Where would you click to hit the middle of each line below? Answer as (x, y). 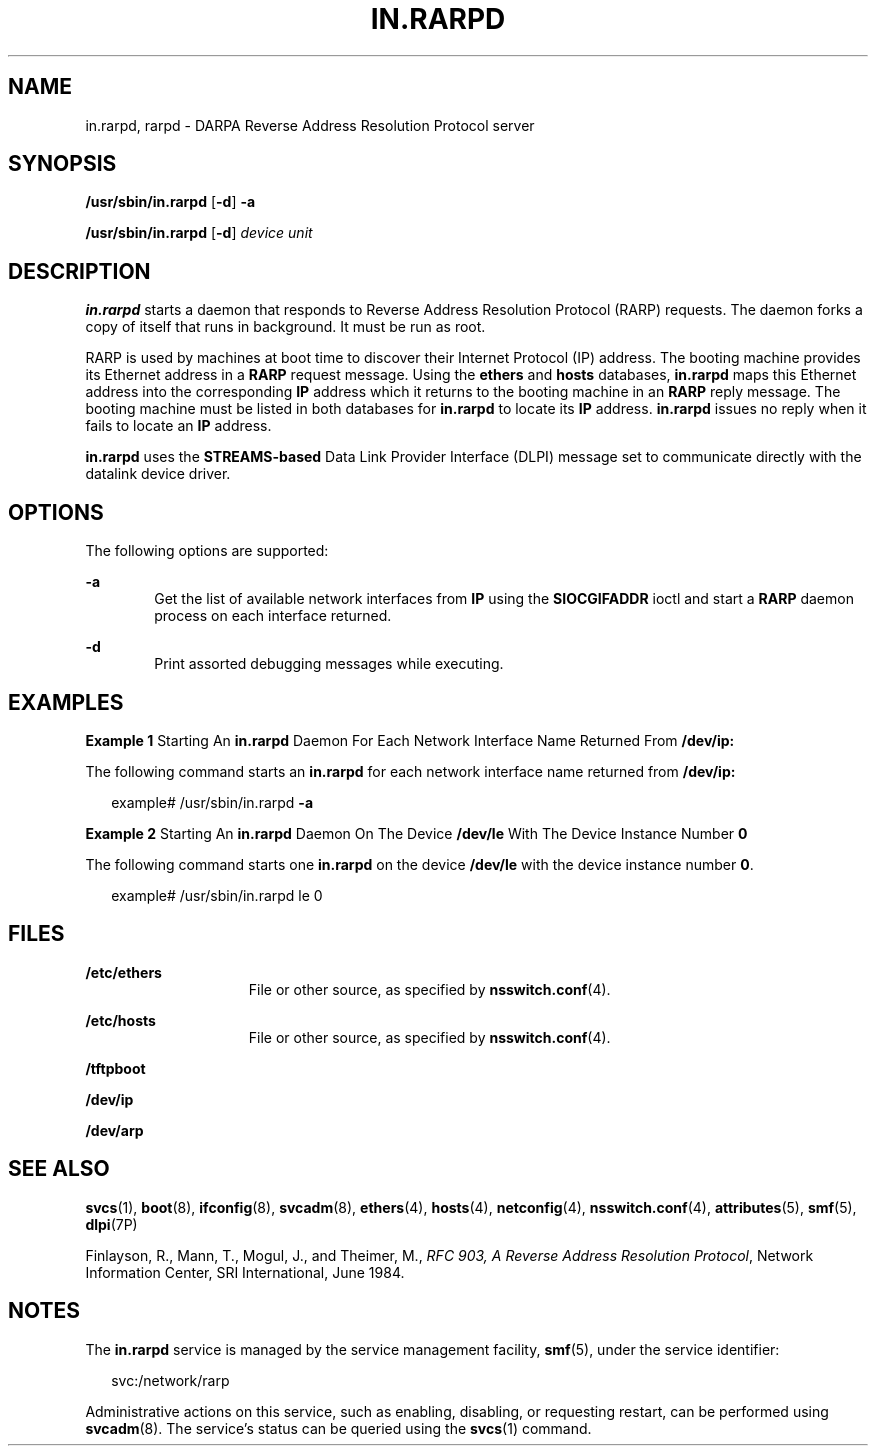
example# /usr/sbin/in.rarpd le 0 (217, 895)
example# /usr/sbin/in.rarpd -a (212, 802)
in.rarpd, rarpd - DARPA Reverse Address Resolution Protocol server (310, 125)
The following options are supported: (207, 551)
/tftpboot (115, 1068)
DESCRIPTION (79, 271)
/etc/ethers (123, 972)
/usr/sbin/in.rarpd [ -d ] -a (170, 202)
